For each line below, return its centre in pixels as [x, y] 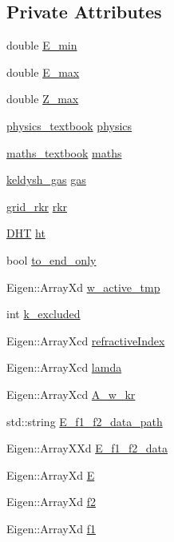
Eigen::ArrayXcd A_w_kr [71, 394]
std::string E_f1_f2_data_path [85, 421]
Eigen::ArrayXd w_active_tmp [83, 287]
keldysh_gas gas [46, 179]
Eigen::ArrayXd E [51, 474]
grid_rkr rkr [37, 206]
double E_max [43, 72]
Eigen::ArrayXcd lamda [64, 367]
